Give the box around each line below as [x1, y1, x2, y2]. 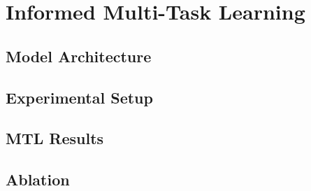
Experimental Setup [6, 86, 153, 108]
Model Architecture [6, 45, 152, 66]
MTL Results [6, 127, 104, 149]
